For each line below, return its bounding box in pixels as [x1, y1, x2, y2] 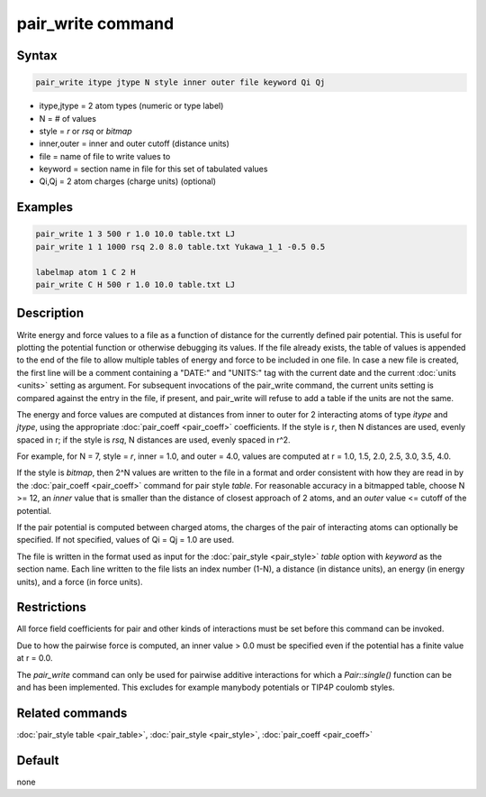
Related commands [16, 705, 128, 720]
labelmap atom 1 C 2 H [35, 267, 136, 277]
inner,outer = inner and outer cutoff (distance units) [39, 138, 229, 149]
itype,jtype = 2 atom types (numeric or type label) [39, 100, 224, 112]
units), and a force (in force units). [16, 576, 143, 587]
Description [16, 306, 85, 321]
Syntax [16, 48, 58, 63]
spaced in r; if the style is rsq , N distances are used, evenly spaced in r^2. [16, 434, 292, 445]
